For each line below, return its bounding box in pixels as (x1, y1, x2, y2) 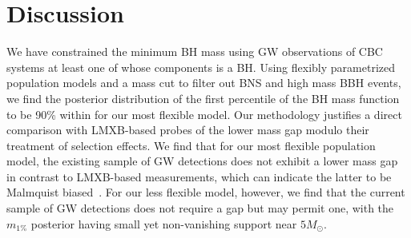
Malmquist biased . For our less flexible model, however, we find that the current (6, 184, 405, 200)
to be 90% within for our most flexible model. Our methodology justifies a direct (6, 105, 402, 122)
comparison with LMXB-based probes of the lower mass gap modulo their (6, 121, 369, 138)
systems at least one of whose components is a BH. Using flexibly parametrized (6, 58, 395, 75)
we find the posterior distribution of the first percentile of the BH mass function (6, 89, 400, 106)
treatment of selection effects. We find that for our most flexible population (6, 137, 376, 153)
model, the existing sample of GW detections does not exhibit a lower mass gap (6, 153, 398, 169)
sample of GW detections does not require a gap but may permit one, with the (6, 200, 394, 216)
